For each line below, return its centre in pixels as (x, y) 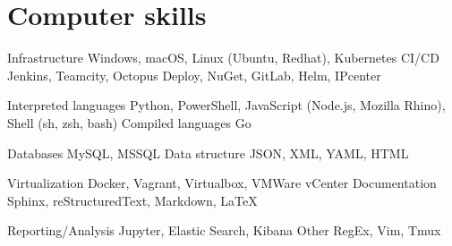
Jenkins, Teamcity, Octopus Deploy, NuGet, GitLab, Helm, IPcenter (194, 75)
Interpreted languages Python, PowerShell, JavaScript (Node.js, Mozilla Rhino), (226, 105)
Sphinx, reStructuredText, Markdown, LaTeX (132, 200)
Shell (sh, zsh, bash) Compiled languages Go (129, 122)
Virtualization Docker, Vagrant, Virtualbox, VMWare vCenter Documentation (222, 183)
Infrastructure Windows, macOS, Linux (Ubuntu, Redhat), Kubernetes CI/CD (223, 58)
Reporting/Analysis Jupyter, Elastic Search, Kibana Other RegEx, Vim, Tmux (224, 230)
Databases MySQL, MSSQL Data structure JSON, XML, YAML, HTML (208, 153)
